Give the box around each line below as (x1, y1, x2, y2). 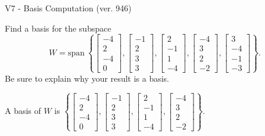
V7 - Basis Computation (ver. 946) (5, 2, 132, 14)
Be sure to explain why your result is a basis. (5, 72, 170, 84)
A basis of (5, 104, 41, 117)
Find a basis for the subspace (5, 21, 111, 34)
